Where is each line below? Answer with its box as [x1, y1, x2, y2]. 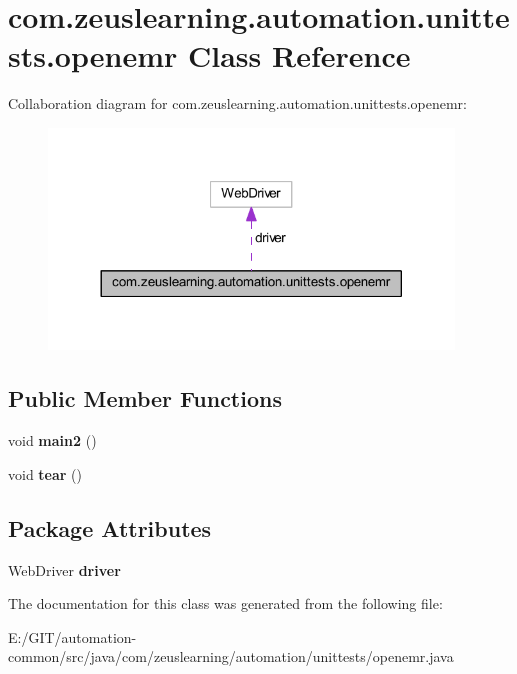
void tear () [8, 463, 83, 484]
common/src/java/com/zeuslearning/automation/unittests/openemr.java [8, 646, 454, 667]
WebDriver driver [8, 559, 121, 580]
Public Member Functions [8, 383, 282, 414]
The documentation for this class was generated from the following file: [8, 593, 443, 614]
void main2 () [8, 430, 97, 451]
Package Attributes [8, 512, 212, 543]
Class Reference [187, 35, 411, 76]
